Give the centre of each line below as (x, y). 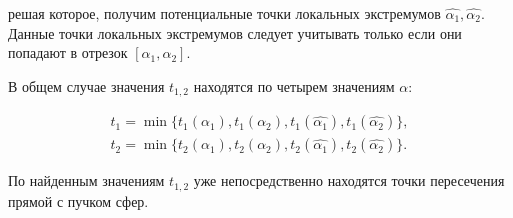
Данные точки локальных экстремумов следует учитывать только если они (235, 32)
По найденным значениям (86, 180)
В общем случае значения (86, 85)
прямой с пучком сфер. (78, 200)
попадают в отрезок (68, 52)
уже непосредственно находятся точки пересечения (349, 180)
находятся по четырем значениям (294, 85)
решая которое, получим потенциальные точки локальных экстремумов (224, 13)
